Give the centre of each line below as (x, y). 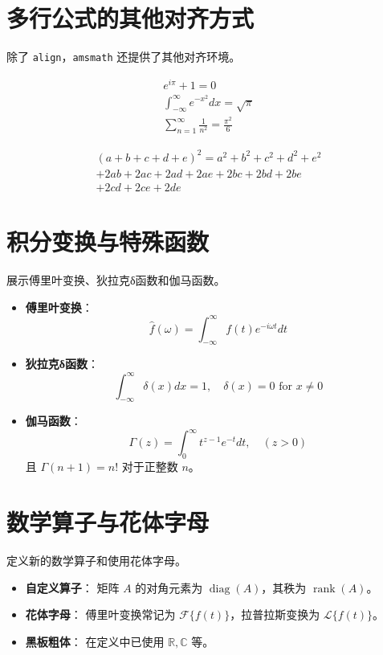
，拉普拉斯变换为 (275, 614)
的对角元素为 (169, 587)
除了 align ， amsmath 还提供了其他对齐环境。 (124, 57)
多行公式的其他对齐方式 (130, 18)
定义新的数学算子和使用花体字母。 (96, 560)
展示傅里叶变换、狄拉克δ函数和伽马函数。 (116, 279)
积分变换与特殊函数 (108, 242)
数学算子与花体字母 (108, 522)
